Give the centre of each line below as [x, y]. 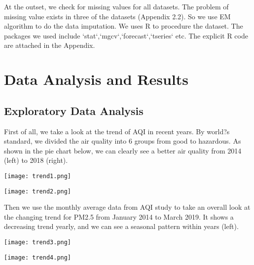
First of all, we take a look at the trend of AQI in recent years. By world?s [117, 131]
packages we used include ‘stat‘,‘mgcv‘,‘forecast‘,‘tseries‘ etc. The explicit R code [126, 35]
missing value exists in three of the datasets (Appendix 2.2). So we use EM [117, 16]
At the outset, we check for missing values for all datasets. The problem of [116, 6]
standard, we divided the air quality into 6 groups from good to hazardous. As [123, 141]
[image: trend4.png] [38, 257]
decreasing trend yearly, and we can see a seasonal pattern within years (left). [121, 226]
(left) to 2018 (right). [36, 160]
